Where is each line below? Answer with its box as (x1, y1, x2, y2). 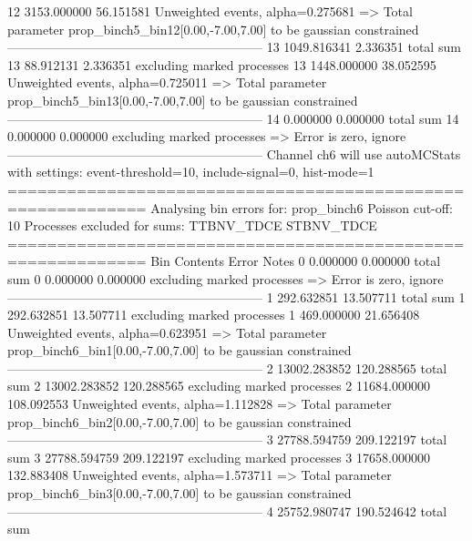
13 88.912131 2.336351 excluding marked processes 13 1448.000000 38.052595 (7, 55, 436, 74)
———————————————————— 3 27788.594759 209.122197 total (7, 430, 447, 449)
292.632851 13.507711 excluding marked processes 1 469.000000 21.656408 (7, 305, 420, 324)
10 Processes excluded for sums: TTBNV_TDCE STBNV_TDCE (7, 216, 377, 235)
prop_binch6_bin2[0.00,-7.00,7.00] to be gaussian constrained (7, 412, 352, 431)
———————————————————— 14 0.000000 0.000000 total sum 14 (7, 108, 459, 128)
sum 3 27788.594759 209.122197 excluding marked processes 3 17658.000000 (7, 447, 430, 466)
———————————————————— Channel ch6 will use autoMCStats (7, 144, 461, 163)
